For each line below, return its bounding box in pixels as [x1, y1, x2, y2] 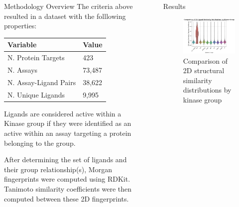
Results [163, 1, 186, 11]
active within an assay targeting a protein [4, 127, 131, 138]
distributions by [183, 85, 232, 95]
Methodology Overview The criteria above [4, 1, 133, 11]
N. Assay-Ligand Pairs [7, 77, 76, 87]
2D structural [183, 65, 225, 76]
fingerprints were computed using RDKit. [4, 174, 130, 184]
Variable [7, 39, 37, 50]
